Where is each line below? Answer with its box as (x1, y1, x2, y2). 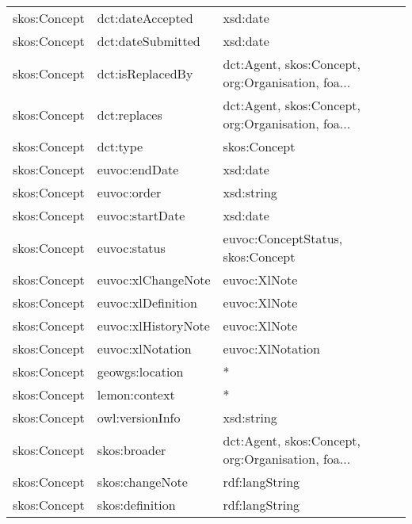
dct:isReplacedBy (97, 63, 193, 82)
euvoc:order (97, 183, 162, 201)
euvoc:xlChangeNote (97, 270, 211, 289)
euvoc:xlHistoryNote (97, 316, 210, 335)
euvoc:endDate (97, 160, 179, 178)
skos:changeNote (97, 472, 188, 491)
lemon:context (97, 385, 175, 404)
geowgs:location (97, 362, 184, 381)
